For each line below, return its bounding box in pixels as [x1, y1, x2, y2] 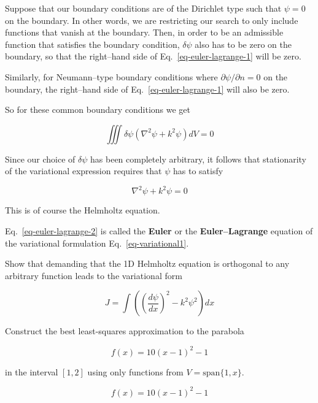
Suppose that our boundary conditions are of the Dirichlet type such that [5, 2, 282, 14]
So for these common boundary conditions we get [5, 103, 191, 116]
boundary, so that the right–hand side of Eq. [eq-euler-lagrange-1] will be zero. [5, 50, 301, 63]
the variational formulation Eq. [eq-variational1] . [5, 236, 189, 249]
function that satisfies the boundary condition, [5, 37, 180, 50]
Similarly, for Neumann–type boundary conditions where [5, 70, 218, 83]
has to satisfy [173, 164, 223, 177]
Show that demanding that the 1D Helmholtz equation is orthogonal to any [5, 257, 290, 270]
